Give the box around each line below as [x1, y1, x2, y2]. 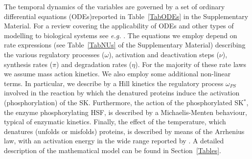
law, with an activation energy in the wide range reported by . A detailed [4, 136, 224, 146]
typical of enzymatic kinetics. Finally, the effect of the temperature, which [4, 116, 226, 127]
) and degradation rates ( [56, 59, 132, 69]
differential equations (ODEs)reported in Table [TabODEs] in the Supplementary [4, 11, 249, 21]
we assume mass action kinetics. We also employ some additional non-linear [4, 68, 231, 79]
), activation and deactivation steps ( [109, 49, 219, 59]
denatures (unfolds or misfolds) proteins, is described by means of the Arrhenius [4, 126, 245, 136]
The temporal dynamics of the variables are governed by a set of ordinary [4, 1, 225, 11]
